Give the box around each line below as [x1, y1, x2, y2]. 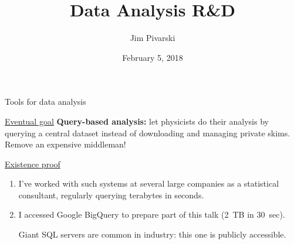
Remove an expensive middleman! [5, 138, 126, 150]
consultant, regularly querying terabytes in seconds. [18, 188, 204, 201]
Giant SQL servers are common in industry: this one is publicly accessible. [18, 228, 286, 240]
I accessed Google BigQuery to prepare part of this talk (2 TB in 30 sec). [18, 208, 285, 221]
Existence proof [5, 157, 60, 170]
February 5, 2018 [122, 51, 183, 63]
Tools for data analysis [5, 95, 86, 108]
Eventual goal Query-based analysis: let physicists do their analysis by [5, 115, 269, 127]
